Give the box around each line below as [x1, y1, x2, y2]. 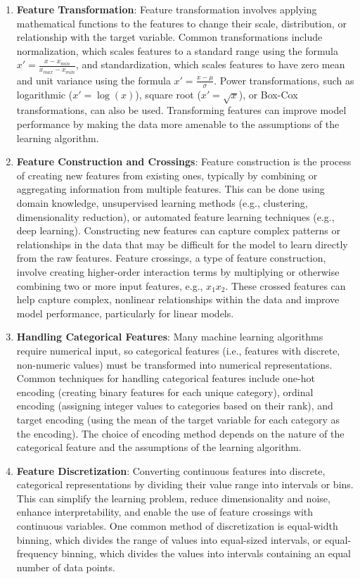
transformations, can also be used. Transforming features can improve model [16, 103, 347, 117]
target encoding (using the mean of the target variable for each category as [16, 412, 340, 426]
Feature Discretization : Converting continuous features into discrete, [16, 463, 326, 478]
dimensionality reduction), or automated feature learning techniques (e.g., [16, 209, 335, 224]
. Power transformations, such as [214, 72, 354, 87]
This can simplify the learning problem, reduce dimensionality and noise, [16, 490, 330, 505]
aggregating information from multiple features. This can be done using [16, 182, 325, 196]
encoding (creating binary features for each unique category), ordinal [16, 384, 314, 399]
